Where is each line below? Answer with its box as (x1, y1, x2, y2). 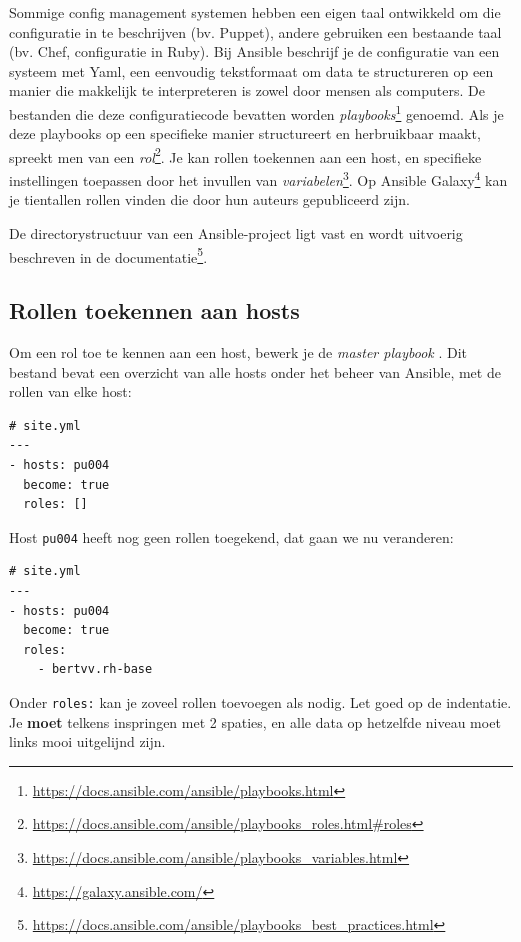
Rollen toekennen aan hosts (9, 295, 300, 326)
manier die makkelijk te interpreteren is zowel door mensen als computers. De (9, 80, 485, 101)
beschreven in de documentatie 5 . (9, 243, 208, 267)
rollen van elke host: (9, 381, 132, 402)
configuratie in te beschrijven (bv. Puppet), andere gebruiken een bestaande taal (9, 21, 502, 42)
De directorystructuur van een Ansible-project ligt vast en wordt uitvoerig (9, 222, 463, 243)
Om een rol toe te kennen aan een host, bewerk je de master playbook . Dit (9, 341, 467, 362)
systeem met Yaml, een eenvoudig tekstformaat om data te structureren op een (9, 60, 494, 81)
